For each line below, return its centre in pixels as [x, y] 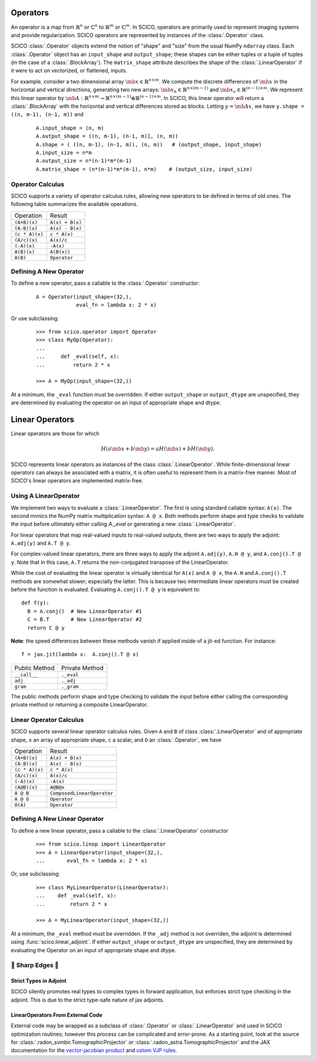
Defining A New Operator [48, 272]
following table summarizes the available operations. [74, 204]
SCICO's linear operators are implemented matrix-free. [77, 481]
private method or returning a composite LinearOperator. [79, 705]
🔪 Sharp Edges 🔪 [35, 965]
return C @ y [46, 628]
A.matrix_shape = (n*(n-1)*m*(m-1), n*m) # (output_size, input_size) [144, 169]
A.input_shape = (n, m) [70, 128]
